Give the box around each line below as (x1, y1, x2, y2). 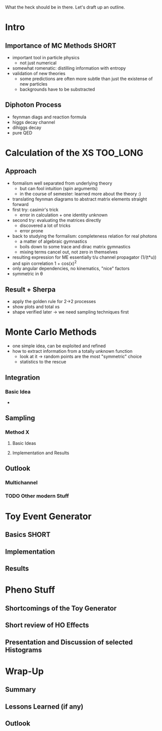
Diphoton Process (5, 101, 62, 109)
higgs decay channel (12, 119, 55, 125)
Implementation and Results (12, 450, 69, 456)
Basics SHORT (5, 530, 51, 539)
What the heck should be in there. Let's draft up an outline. (5, 4, 125, 10)
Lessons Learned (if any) (5, 702, 84, 711)
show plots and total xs (12, 304, 60, 310)
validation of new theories (12, 71, 66, 76)
